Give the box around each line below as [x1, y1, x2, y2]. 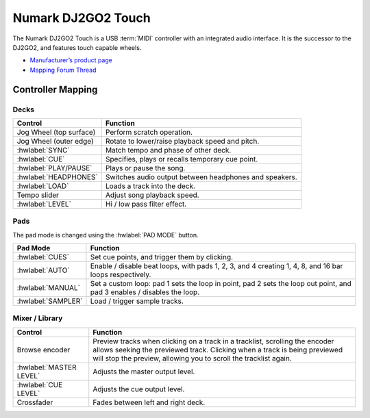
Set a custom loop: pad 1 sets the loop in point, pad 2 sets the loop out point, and [90, 279, 352, 289]
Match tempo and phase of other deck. [105, 145, 232, 155]
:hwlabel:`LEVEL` [16, 199, 72, 209]
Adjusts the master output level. [92, 367, 195, 376]
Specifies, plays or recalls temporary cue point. [105, 154, 258, 164]
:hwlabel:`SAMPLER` [16, 296, 83, 306]
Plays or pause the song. [105, 163, 186, 172]
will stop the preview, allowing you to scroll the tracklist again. [92, 353, 293, 363]
